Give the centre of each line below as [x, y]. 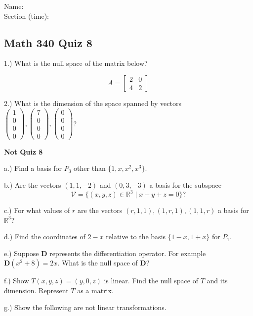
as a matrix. [95, 290]
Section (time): [26, 16]
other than [90, 168]
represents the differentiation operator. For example [128, 253]
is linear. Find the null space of [151, 281]
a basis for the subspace [185, 184]
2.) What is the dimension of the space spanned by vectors [93, 103]
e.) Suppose [21, 253]
